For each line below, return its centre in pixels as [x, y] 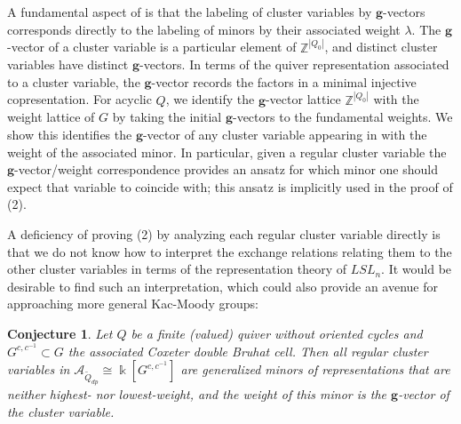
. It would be [417, 269]
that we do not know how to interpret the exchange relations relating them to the [230, 251]
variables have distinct [68, 64]
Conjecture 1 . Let [60, 333]
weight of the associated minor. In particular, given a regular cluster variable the [227, 152]
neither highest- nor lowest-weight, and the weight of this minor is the [197, 393]
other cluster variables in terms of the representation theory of [177, 269]
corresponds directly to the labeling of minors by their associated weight [204, 29]
